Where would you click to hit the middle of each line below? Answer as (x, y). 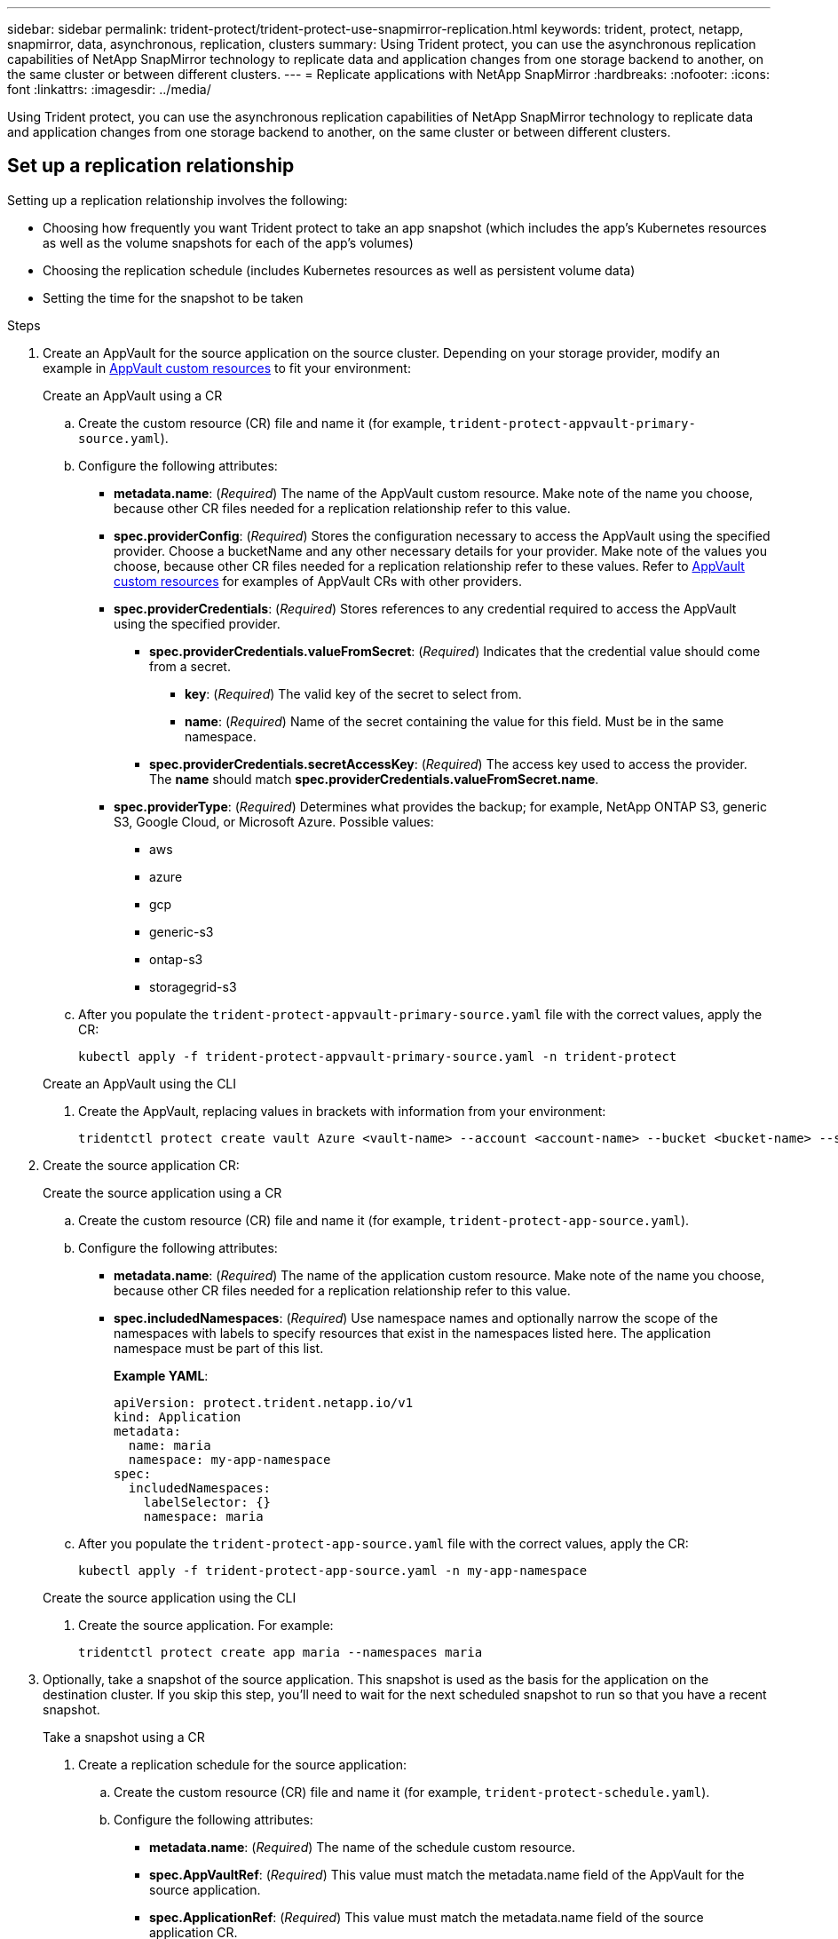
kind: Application (178, 1417)
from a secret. (190, 666)
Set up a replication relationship (151, 166)
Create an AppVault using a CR (133, 395)
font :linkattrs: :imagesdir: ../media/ (109, 89)
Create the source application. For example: (206, 1625)
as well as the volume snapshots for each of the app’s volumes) (228, 242)
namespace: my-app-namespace (229, 1459)
